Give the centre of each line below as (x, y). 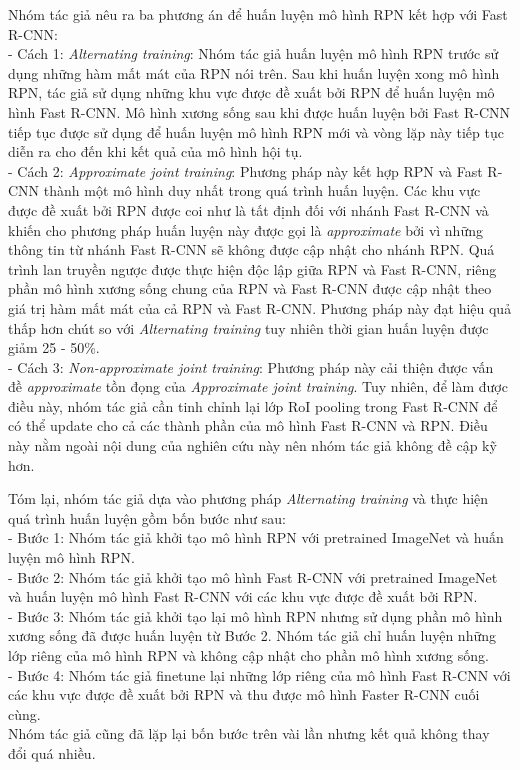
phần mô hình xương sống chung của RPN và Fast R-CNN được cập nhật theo (250, 288)
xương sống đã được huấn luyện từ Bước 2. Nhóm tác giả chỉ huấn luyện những (252, 635)
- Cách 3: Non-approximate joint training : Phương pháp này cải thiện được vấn (251, 366)
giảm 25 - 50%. (54, 347)
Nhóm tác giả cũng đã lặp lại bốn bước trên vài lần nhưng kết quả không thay (249, 733)
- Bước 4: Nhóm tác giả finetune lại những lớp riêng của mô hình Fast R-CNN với (259, 674)
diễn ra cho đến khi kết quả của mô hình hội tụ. (155, 151)
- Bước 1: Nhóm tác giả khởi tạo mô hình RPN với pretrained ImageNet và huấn (256, 537)
